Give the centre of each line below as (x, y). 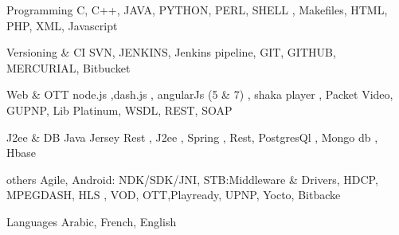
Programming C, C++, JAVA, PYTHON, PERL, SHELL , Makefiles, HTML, (197, 10)
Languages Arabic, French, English (92, 221)
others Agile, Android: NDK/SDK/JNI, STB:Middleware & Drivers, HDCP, (192, 179)
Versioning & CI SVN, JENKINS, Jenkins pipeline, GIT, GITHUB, (171, 52)
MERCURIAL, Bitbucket (68, 67)
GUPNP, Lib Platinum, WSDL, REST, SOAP (119, 110)
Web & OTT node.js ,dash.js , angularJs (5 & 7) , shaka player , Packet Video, (200, 94)
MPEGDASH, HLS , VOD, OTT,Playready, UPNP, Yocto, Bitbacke (174, 195)
